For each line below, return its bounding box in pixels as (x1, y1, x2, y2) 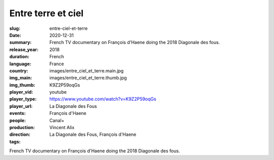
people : (9, 117, 26, 124)
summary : (9, 39, 32, 46)
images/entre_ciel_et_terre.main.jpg (49, 67, 124, 73)
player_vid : (9, 89, 33, 95)
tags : (9, 138, 21, 144)
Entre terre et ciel (9, 8, 84, 19)
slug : (9, 25, 20, 31)
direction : (9, 132, 30, 138)
